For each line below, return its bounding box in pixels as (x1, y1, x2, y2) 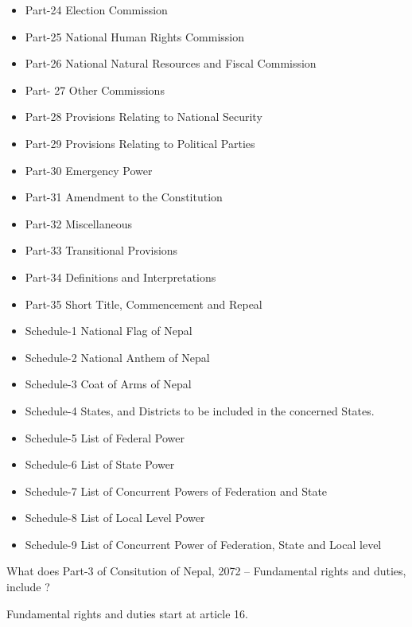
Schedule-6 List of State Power (25, 456, 175, 473)
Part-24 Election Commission (25, 2, 168, 18)
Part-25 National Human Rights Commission (25, 28, 245, 45)
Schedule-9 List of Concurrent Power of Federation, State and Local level (25, 535, 382, 552)
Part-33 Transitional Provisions (25, 242, 178, 259)
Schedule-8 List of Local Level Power (25, 509, 205, 526)
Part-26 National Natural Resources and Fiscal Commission (25, 55, 317, 72)
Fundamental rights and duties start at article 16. (6, 605, 248, 621)
